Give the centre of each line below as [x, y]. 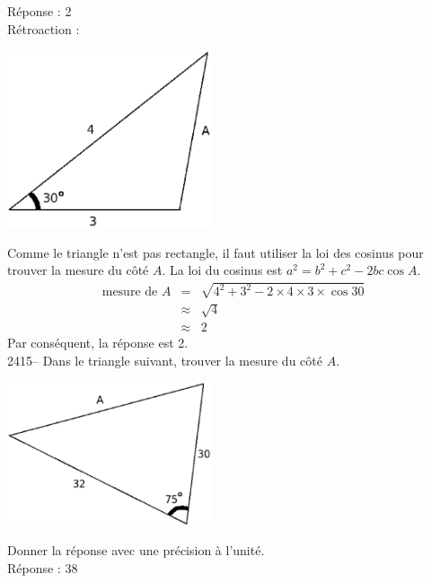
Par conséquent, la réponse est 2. [98, 343]
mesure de [130, 292]
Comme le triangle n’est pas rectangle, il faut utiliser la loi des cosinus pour [215, 252]
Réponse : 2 [40, 11]
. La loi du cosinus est [222, 270]
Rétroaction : [44, 28]
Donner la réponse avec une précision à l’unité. [136, 550]
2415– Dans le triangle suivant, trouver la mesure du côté [165, 360]
